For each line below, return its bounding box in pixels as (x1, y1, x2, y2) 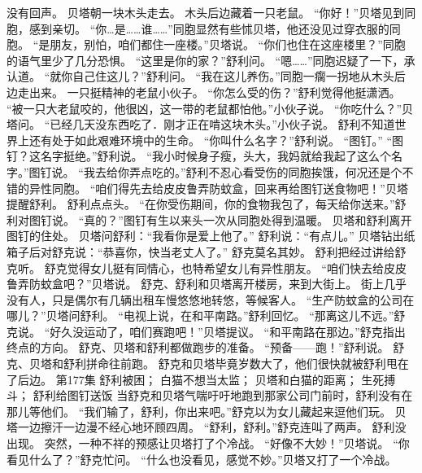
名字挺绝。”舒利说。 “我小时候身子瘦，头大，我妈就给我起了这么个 (40, 147, 391, 164)
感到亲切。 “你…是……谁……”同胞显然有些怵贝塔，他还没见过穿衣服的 (28, 20, 389, 37)
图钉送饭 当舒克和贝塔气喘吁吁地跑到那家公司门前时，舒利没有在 (67, 387, 413, 404)
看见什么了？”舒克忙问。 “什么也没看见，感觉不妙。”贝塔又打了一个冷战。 (7, 450, 397, 467)
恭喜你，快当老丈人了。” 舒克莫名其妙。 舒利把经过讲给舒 (102, 243, 407, 260)
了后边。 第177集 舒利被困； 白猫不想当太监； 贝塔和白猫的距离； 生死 (7, 370, 385, 388)
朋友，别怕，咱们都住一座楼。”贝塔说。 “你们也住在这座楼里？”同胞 (50, 36, 406, 53)
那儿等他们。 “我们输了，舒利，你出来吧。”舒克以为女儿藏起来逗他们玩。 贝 (7, 402, 407, 419)
